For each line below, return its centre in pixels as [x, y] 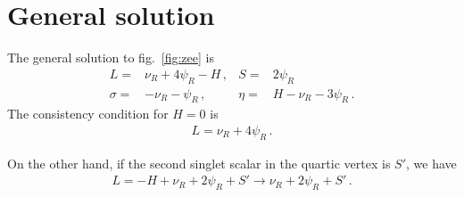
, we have [431, 163]
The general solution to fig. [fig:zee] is [111, 57]
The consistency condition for [88, 114]
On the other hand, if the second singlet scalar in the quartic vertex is [199, 163]
